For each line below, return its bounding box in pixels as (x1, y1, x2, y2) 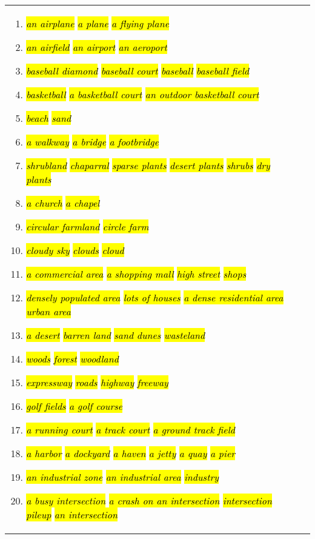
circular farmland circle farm (26, 219, 149, 233)
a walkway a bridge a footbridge (26, 135, 159, 149)
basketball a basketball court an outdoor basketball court (26, 87, 259, 101)
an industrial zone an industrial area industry (26, 470, 219, 484)
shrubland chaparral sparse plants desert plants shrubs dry (26, 158, 270, 172)
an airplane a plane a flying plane (26, 16, 169, 30)
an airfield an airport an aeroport (26, 40, 167, 54)
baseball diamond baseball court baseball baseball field (26, 64, 250, 78)
